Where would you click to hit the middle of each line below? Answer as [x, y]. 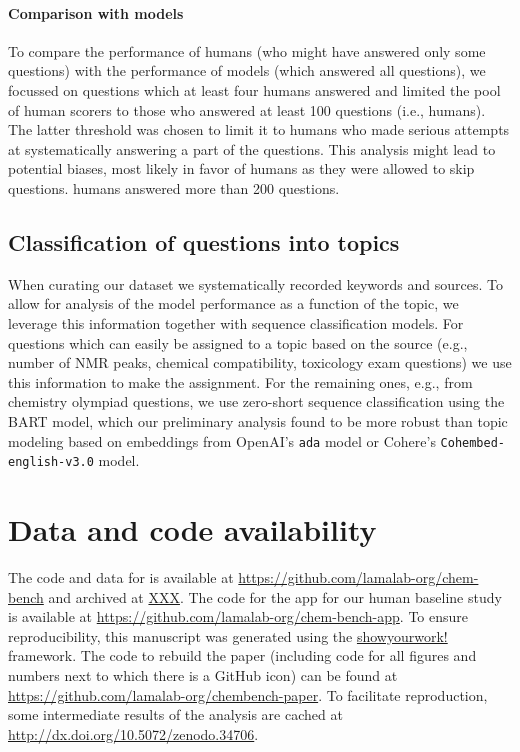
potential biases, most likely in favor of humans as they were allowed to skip [241, 168]
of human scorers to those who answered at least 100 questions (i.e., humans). [247, 109]
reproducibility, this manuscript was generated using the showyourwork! [228, 635]
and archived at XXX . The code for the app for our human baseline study [275, 596]
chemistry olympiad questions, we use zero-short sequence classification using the [256, 401]
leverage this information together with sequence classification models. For [236, 322]
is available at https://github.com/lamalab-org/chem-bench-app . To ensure [238, 616]
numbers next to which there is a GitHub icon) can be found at [203, 674]
